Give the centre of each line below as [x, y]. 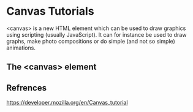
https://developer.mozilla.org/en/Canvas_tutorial [67, 103]
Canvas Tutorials [50, 11]
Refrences [27, 88]
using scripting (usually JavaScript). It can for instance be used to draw [96, 34]
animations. [21, 48]
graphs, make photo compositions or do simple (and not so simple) [91, 41]
